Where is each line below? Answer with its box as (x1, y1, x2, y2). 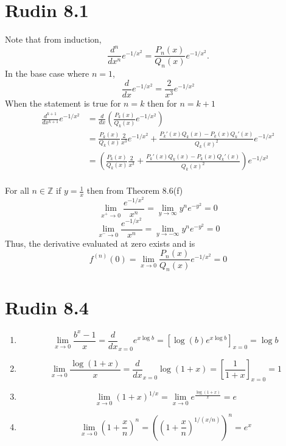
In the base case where (5, 67, 89, 80)
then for (147, 96, 177, 109)
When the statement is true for (5, 96, 121, 109)
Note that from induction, (5, 33, 102, 46)
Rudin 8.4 (5, 294, 89, 319)
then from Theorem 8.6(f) (86, 184, 183, 197)
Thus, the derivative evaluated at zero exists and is (5, 236, 195, 249)
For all (5, 184, 29, 197)
